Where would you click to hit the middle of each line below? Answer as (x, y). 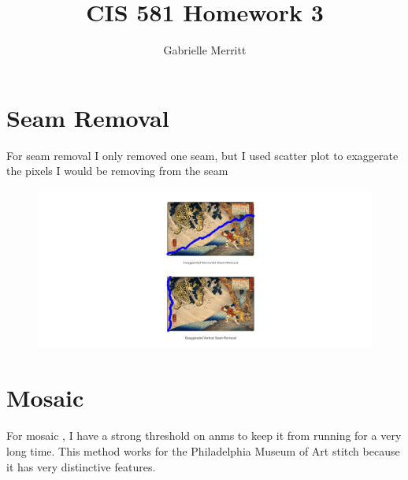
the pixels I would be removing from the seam (117, 171)
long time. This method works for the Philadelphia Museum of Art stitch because (203, 450)
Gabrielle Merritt (205, 50)
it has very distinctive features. (81, 466)
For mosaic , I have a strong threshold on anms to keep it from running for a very (204, 435)
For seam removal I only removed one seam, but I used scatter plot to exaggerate (202, 155)
